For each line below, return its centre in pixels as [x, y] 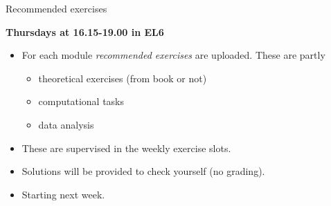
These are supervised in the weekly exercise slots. [126, 148]
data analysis [66, 124]
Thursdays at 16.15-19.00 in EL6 [85, 31]
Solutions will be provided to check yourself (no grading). [143, 171]
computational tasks [81, 101]
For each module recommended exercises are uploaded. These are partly [173, 55]
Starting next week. [63, 194]
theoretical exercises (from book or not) [123, 78]
